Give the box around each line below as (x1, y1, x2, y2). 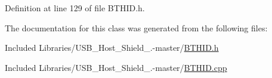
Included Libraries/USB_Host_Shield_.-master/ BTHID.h (5, 41, 219, 54)
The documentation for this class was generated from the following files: (5, 21, 268, 34)
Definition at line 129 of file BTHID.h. (5, 2, 145, 14)
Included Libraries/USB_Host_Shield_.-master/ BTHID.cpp (5, 61, 227, 73)
